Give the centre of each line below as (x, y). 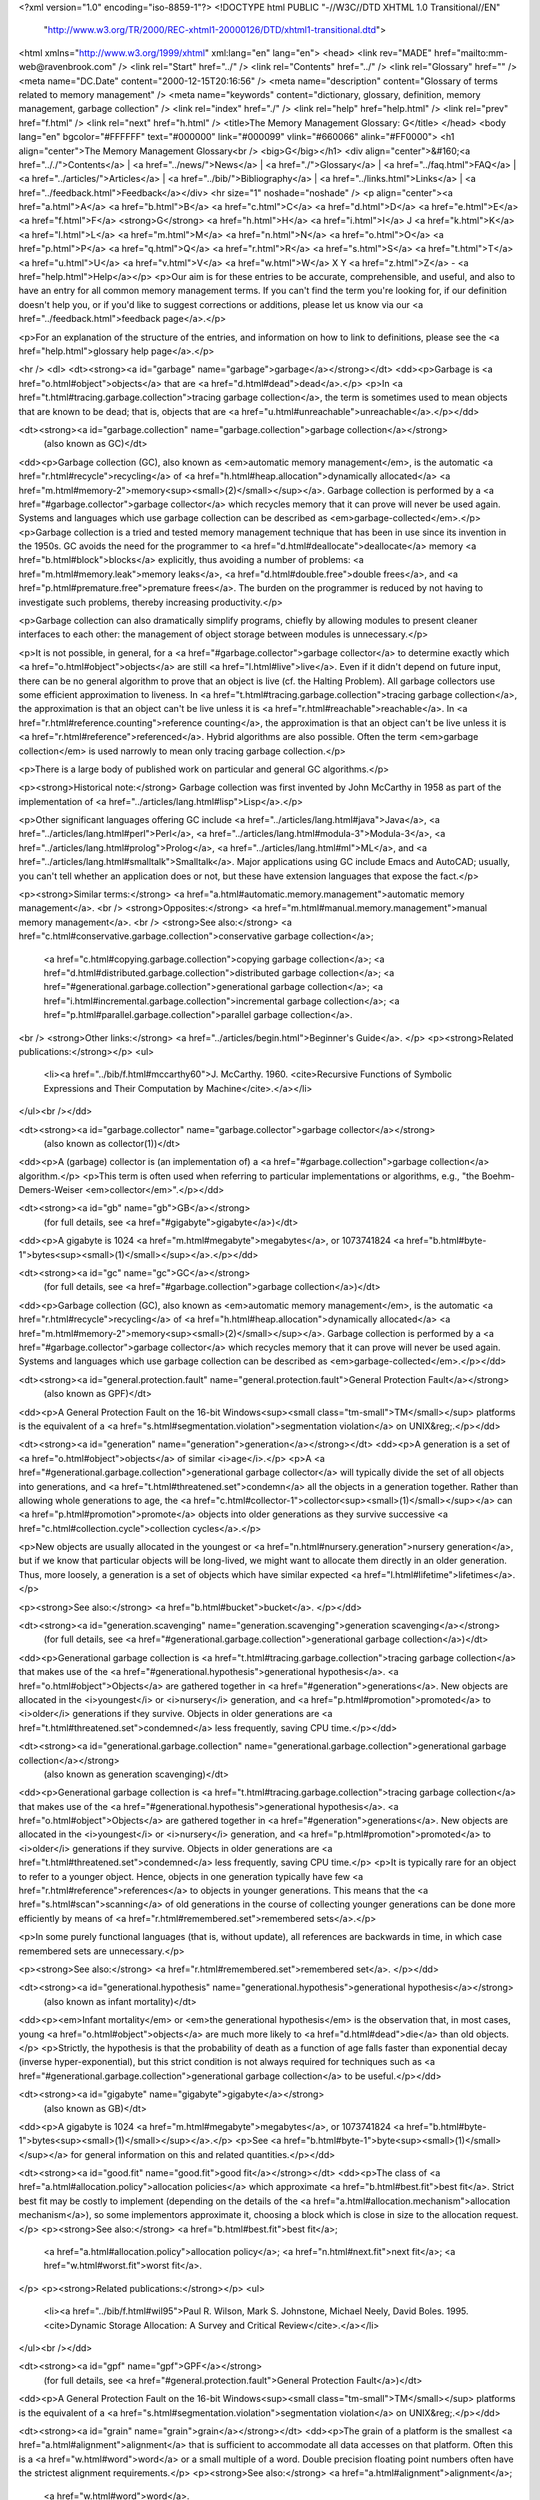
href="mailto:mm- (471, 52)
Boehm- (498, 1176)
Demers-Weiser (51, 1190)
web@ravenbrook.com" (67, 67)
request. (501, 2215)
